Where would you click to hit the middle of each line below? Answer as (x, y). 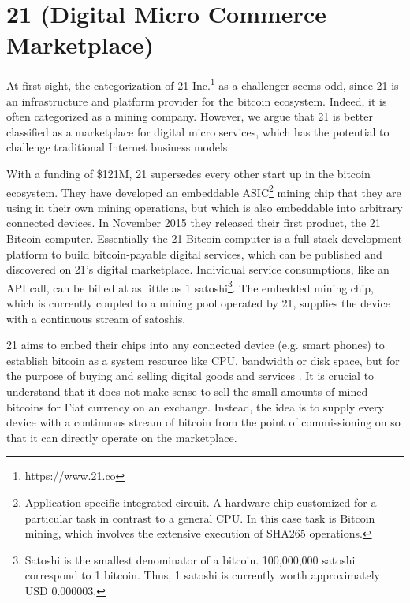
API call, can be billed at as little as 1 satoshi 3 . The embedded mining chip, (190, 286)
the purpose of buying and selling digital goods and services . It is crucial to (190, 376)
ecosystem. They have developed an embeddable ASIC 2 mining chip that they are (204, 191)
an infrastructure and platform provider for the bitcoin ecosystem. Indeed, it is (197, 100)
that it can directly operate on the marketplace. (122, 437)
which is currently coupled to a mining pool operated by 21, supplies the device (198, 303)
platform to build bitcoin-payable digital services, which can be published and (194, 253)
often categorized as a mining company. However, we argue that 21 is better (190, 116)
